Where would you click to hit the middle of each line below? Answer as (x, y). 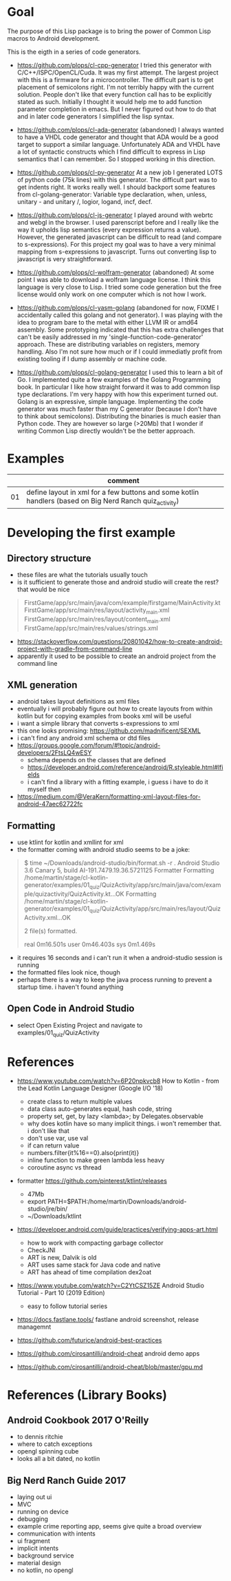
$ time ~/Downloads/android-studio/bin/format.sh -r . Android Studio (122, 863)
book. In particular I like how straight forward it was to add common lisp (119, 387)
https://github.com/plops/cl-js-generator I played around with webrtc (115, 215)
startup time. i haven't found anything (70, 987)
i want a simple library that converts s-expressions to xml (98, 724)
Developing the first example (91, 533)
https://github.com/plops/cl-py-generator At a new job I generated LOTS (120, 172)
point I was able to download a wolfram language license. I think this (114, 279)
